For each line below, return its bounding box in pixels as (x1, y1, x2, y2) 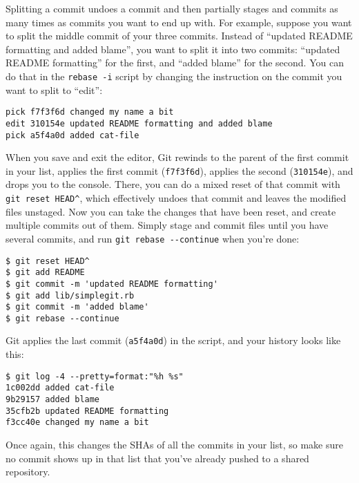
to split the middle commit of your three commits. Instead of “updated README (6, 28, 353, 43)
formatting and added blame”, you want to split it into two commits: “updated (6, 41, 340, 56)
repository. (6, 464, 50, 479)
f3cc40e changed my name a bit (6, 417, 149, 428)
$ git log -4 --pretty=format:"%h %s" (6, 371, 184, 381)
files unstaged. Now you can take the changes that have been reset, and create (6, 204, 336, 218)
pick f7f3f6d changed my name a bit (6, 107, 174, 117)
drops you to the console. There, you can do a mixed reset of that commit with (6, 177, 340, 191)
